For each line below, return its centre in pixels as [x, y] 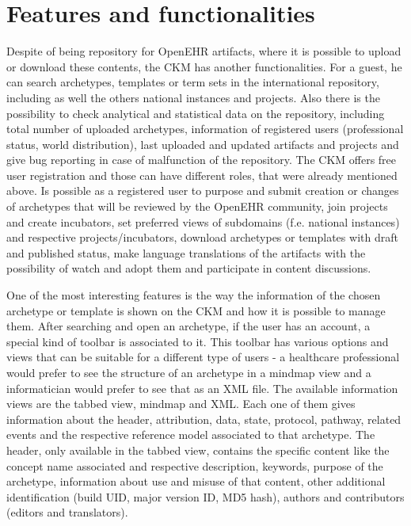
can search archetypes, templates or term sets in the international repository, [193, 82]
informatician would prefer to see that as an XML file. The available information [202, 388]
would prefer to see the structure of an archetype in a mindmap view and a [189, 372]
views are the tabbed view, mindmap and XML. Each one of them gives [181, 404]
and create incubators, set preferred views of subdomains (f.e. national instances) [203, 221]
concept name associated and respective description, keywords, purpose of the [195, 465]
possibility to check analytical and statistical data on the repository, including [196, 113]
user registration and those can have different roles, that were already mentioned [202, 175]
